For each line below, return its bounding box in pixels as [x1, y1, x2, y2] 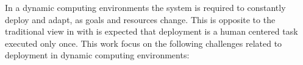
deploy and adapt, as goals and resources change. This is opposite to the [5, 13, 276, 26]
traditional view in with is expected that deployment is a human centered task [5, 25, 298, 38]
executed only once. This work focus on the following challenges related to [5, 36, 282, 49]
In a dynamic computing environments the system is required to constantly [5, 1, 286, 13]
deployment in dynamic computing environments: [5, 49, 190, 61]
